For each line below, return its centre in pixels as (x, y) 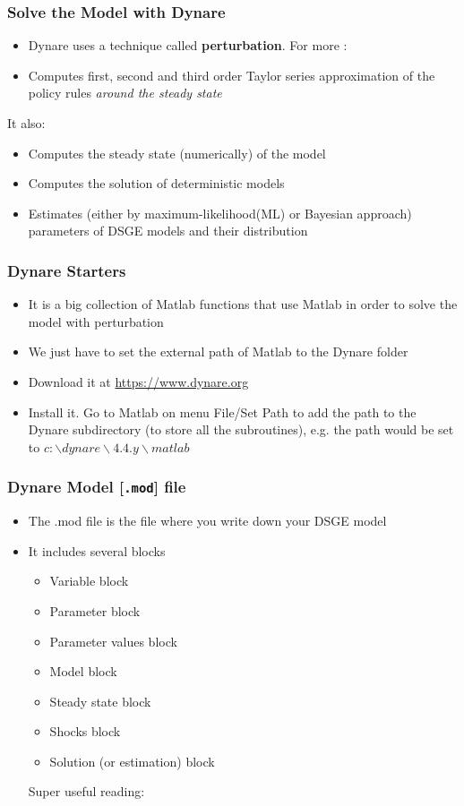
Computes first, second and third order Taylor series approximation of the (232, 75)
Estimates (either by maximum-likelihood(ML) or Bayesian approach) (220, 213)
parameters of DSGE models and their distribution (168, 231)
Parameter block (95, 610)
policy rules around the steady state (125, 93)
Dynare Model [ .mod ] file (97, 487)
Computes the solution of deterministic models (156, 183)
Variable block (89, 581)
